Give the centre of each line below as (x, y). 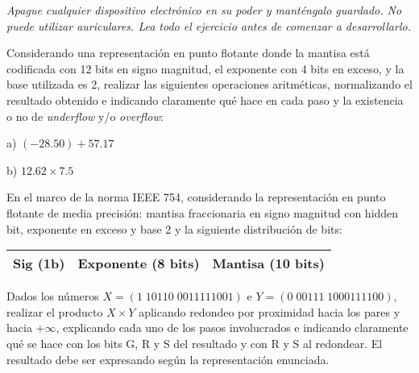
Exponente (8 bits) (139, 263)
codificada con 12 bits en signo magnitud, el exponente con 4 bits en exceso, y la (205, 68)
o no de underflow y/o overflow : (85, 116)
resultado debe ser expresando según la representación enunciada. (168, 359)
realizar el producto (55, 311)
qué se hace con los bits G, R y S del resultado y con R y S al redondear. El (195, 343)
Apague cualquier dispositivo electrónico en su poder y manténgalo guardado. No (204, 10)
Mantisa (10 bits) (268, 263)
